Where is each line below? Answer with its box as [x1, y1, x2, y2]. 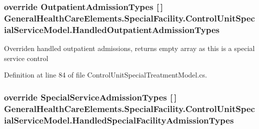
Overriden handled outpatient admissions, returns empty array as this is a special [4, 43, 255, 53]
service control [4, 52, 49, 63]
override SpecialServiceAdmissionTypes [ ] [4, 90, 177, 103]
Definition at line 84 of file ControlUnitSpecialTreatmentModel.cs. [4, 69, 207, 80]
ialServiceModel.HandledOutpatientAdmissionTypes [4, 23, 220, 35]
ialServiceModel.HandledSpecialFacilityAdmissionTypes [4, 113, 234, 126]
